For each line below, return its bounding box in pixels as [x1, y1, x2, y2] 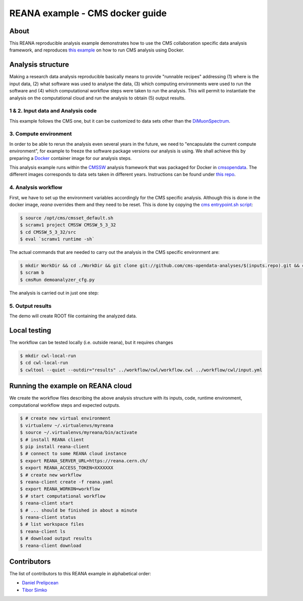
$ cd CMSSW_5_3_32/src [20, 229, 76, 235]
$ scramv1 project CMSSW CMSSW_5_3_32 [20, 222, 116, 228]
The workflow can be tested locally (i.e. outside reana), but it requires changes [9, 339, 174, 345]
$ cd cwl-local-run [20, 360, 68, 366]
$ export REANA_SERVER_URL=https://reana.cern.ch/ [20, 458, 148, 464]
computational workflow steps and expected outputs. [9, 402, 121, 408]
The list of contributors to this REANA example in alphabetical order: [9, 571, 151, 577]
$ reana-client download [20, 542, 82, 549]
